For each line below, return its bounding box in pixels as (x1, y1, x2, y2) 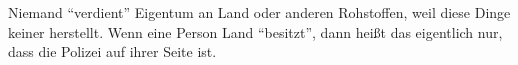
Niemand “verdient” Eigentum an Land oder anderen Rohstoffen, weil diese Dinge (8, 2, 511, 22)
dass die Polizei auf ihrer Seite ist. (8, 41, 217, 62)
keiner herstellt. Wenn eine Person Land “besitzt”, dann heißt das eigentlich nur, (8, 21, 503, 42)
